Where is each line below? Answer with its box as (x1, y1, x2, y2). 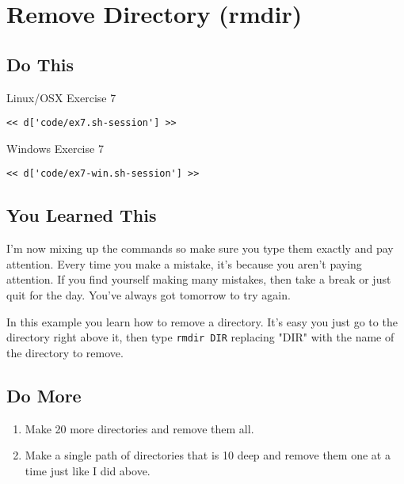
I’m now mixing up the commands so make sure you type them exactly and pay (6, 240, 394, 257)
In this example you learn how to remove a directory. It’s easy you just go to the (6, 313, 398, 330)
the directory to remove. (6, 344, 124, 360)
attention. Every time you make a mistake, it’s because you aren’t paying (6, 255, 362, 272)
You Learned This (6, 203, 157, 227)
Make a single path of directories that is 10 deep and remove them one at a (25, 447, 391, 463)
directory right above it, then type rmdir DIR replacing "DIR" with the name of (6, 329, 394, 345)
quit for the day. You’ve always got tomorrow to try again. (6, 287, 291, 303)
